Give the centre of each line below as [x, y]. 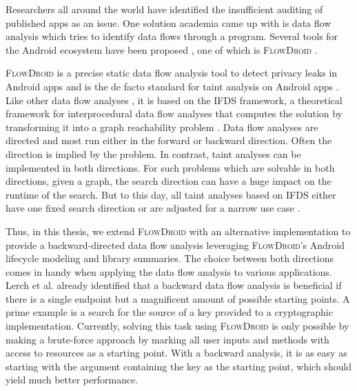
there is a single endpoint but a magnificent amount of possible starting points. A [178, 298]
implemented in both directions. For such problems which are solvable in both [170, 167]
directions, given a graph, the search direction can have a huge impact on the [169, 181]
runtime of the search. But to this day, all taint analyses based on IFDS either [171, 194]
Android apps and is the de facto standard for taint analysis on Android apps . [172, 86]
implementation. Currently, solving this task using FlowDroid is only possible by [177, 326]
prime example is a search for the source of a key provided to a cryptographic [169, 312]
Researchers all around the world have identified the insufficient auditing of [164, 9]
